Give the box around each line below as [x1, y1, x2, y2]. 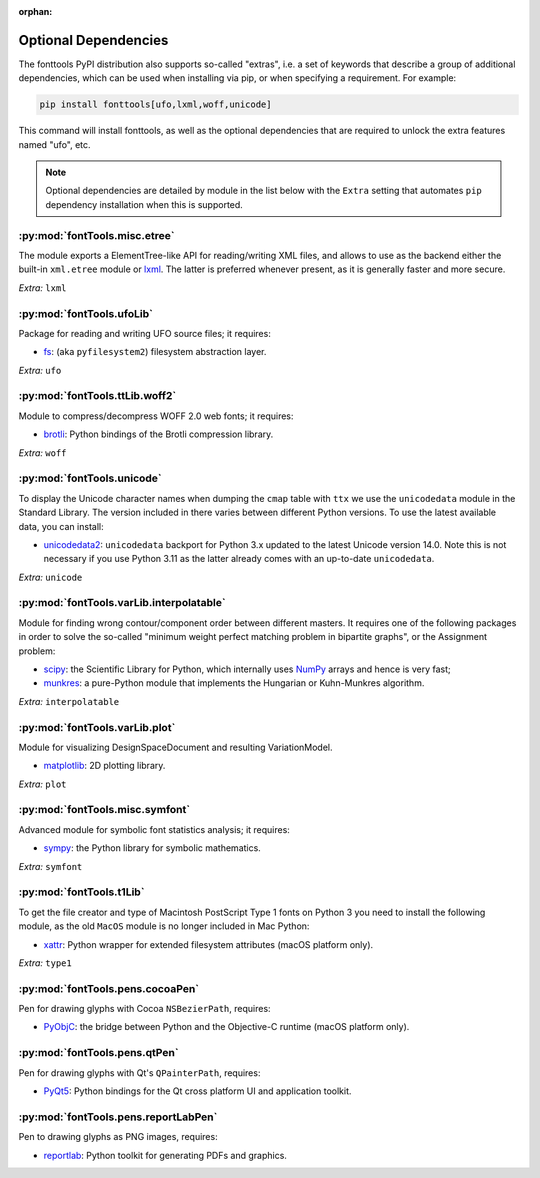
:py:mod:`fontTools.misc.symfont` [18, 803, 190, 817]
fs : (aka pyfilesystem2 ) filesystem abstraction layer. [43, 346, 267, 358]
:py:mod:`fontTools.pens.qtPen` [18, 1046, 179, 1060]
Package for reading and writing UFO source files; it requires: [18, 327, 272, 339]
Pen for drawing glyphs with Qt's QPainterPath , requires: [18, 1066, 261, 1079]
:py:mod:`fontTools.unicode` [18, 471, 162, 485]
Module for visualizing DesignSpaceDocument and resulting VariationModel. [18, 741, 334, 753]
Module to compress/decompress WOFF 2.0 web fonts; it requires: [18, 410, 294, 422]
